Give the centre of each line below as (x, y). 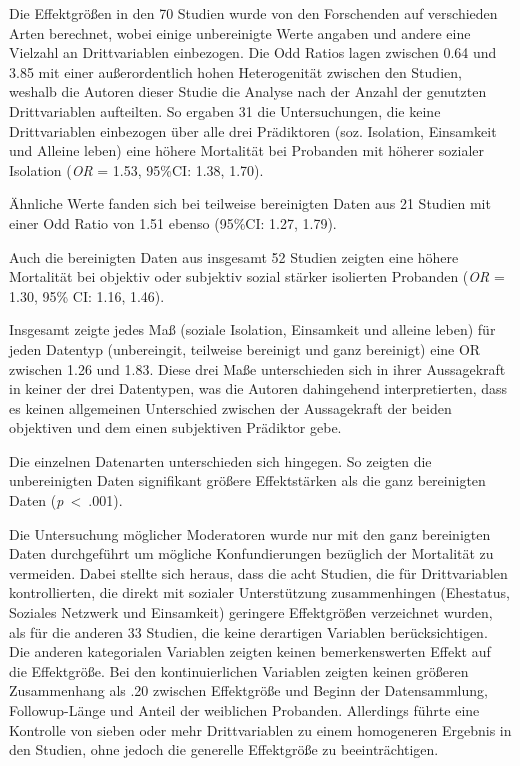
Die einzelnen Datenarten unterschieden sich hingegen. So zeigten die (220, 460)
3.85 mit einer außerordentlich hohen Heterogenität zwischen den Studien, (235, 71)
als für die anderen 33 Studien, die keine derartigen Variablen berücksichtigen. (248, 631)
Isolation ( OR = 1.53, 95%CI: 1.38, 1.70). (136, 169)
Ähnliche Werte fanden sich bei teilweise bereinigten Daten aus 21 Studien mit (250, 203)
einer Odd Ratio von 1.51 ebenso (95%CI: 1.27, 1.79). (173, 222)
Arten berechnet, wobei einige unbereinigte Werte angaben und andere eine (240, 32)
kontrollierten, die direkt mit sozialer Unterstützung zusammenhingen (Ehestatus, (259, 592)
